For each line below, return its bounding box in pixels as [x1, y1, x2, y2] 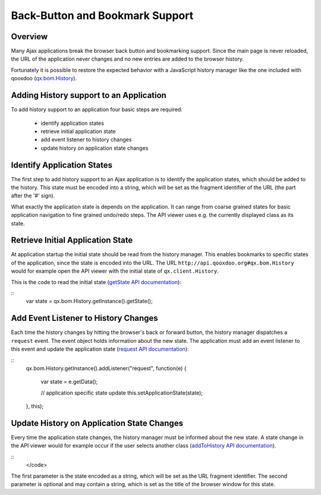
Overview [11, 31, 48, 42]
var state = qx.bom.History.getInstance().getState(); [26, 298, 153, 305]
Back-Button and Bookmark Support [11, 9, 194, 22]
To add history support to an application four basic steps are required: [11, 106, 182, 113]
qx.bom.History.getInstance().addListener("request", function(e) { [26, 364, 187, 371]
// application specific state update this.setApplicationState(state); [40, 389, 203, 396]
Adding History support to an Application [11, 90, 166, 100]
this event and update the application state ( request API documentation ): [11, 345, 190, 353]
